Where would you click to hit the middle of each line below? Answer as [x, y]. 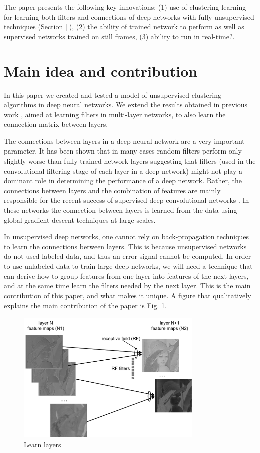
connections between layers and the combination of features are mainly [112, 190]
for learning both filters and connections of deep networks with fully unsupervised [129, 16]
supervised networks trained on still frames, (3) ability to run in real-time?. [119, 36]
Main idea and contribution [101, 70]
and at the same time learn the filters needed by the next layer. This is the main [127, 286]
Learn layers [43, 444]
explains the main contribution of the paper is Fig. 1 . [85, 305]
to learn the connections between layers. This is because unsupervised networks [125, 246]
